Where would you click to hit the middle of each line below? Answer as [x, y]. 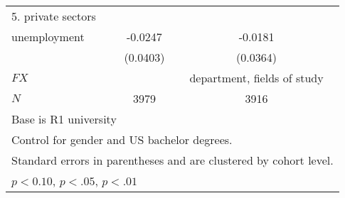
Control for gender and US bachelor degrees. [122, 139]
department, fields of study [256, 78]
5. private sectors [54, 16]
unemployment [48, 37]
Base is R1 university [64, 119]
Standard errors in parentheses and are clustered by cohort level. [172, 160]
